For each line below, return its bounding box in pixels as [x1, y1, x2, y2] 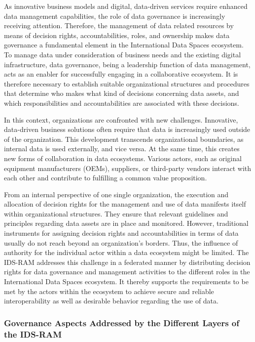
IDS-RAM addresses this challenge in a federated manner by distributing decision [4, 256, 251, 267]
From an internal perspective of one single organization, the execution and [4, 189, 229, 199]
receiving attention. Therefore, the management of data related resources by [4, 20, 234, 31]
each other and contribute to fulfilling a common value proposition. [4, 172, 207, 183]
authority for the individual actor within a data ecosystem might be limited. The [4, 247, 249, 257]
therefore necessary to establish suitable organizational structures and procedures [4, 78, 250, 88]
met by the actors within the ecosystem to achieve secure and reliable [4, 286, 214, 296]
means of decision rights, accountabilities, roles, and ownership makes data [4, 30, 230, 40]
